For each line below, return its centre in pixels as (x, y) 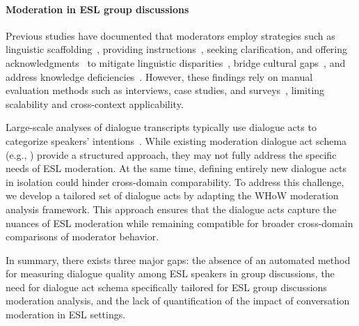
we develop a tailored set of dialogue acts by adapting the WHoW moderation (172, 195)
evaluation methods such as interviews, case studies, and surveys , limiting (165, 90)
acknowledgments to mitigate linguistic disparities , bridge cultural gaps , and (176, 62)
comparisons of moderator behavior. (82, 236)
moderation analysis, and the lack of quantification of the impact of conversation (178, 301)
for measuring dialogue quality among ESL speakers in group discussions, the (170, 273)
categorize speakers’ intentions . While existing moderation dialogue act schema (176, 140)
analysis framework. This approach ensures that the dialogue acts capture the (171, 209)
